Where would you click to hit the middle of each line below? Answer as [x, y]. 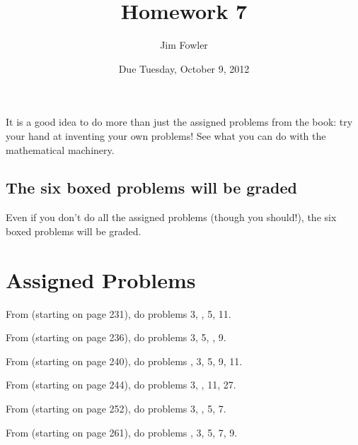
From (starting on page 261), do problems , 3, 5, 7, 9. [122, 432]
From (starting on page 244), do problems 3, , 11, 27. [121, 385]
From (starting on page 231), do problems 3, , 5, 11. [119, 313]
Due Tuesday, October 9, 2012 [184, 68]
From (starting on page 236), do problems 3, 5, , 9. [116, 337]
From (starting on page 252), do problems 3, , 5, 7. [116, 408]
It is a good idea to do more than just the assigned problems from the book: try [179, 122]
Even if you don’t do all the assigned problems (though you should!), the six [171, 217]
